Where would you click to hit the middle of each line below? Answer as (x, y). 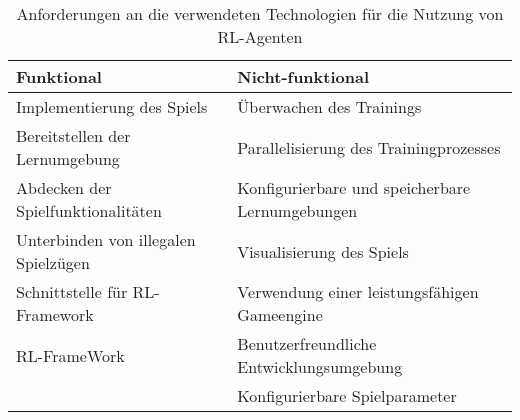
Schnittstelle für (72, 291)
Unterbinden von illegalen (106, 239)
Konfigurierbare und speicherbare (354, 187)
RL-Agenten (260, 36)
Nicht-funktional (303, 76)
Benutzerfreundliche (307, 343)
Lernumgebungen (297, 210)
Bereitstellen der (73, 135)
